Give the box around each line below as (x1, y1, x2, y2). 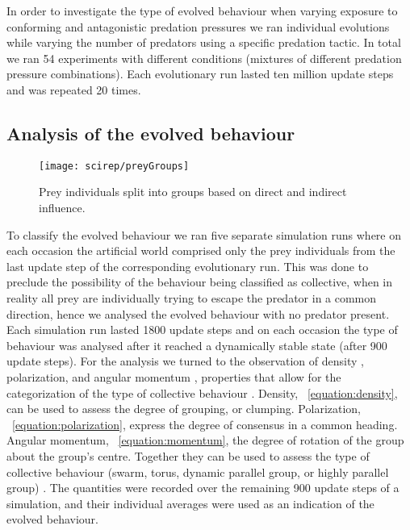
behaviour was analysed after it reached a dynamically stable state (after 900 (6, 336, 387, 353)
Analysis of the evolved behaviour (6, 120, 295, 145)
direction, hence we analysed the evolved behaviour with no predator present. (6, 305, 390, 322)
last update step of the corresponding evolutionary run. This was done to (6, 257, 369, 274)
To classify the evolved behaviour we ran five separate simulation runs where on (6, 226, 402, 243)
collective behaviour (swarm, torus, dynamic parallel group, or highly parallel (6, 463, 389, 480)
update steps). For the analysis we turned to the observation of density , (6, 353, 364, 369)
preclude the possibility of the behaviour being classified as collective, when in (6, 273, 393, 290)
